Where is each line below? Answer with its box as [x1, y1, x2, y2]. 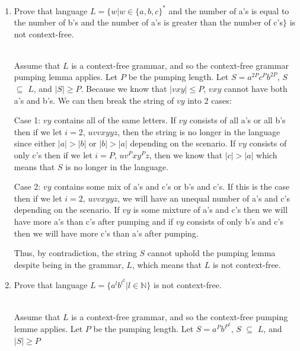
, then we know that [149, 149, 223, 161]
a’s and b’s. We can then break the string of [14, 94, 174, 106]
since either [14, 137, 56, 149]
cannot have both [224, 82, 288, 95]
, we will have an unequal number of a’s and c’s [117, 192, 290, 204]
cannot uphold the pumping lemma [147, 247, 276, 259]
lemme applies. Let [14, 323, 83, 335]
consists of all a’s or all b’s [189, 114, 286, 126]
